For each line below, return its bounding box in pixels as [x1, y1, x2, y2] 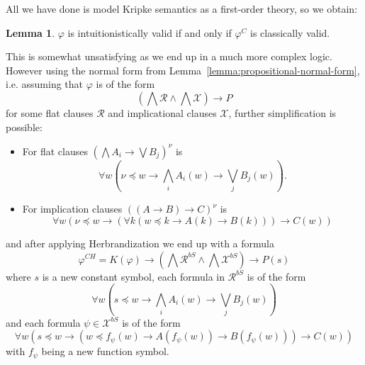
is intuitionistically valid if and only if [67, 25, 232, 40]
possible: [6, 119, 43, 134]
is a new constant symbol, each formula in [42, 269, 225, 283]
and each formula [6, 315, 81, 330]
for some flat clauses [6, 105, 94, 120]
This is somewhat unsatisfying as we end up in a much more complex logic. [6, 49, 332, 64]
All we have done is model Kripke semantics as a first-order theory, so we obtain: [6, 1, 358, 16]
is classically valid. [250, 25, 330, 40]
